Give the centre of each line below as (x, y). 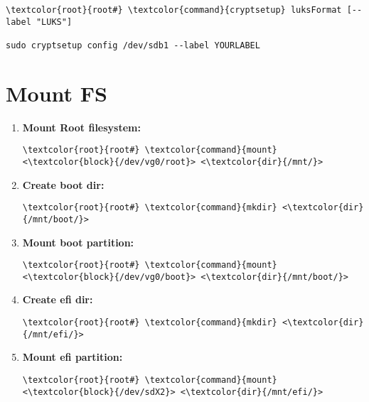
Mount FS (57, 93)
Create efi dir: (58, 299)
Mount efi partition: (73, 357)
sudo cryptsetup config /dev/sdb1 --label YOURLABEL (133, 45)
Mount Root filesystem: (81, 127)
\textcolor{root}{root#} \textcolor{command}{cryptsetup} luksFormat (174, 10)
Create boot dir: (63, 184)
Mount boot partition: (78, 242)
